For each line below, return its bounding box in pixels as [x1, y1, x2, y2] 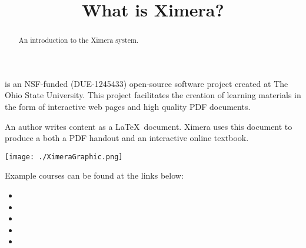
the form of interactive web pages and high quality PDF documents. [5, 100, 251, 113]
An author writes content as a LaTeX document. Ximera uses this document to [5, 120, 292, 132]
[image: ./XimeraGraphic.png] [5, 152, 123, 161]
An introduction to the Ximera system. [18, 35, 139, 45]
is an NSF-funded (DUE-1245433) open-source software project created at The [5, 77, 288, 89]
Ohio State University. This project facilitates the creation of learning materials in [5, 89, 301, 101]
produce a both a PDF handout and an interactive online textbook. [5, 132, 249, 144]
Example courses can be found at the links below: [5, 169, 184, 182]
